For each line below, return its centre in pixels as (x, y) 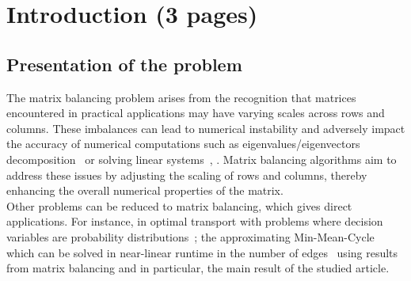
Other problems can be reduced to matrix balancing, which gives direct (179, 205)
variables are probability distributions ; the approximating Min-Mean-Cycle (190, 236)
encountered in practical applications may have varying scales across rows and (196, 113)
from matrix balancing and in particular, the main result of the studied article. (198, 268)
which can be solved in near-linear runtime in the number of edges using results (202, 252)
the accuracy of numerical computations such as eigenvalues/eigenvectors (183, 144)
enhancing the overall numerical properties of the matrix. (145, 190)
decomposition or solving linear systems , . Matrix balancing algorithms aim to (202, 159)
